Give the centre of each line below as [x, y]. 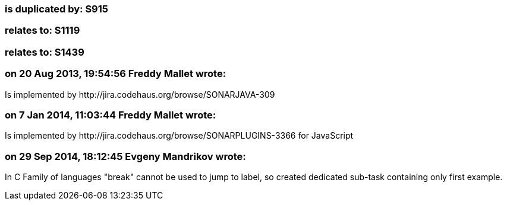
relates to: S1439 [45, 52]
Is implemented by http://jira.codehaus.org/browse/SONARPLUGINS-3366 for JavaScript [179, 136]
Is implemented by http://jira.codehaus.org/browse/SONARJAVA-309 [140, 94]
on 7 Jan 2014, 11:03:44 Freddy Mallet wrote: [111, 115]
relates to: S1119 [42, 31]
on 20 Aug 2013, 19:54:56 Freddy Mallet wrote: [116, 74]
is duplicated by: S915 [56, 9]
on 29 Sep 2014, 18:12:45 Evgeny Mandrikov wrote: [125, 156]
